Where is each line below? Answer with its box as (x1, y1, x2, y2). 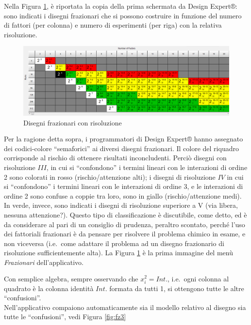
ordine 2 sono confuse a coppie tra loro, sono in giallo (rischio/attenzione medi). (4, 190, 242, 201)
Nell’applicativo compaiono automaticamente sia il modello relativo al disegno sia (4, 302, 246, 312)
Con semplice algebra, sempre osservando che (4, 273, 138, 283)
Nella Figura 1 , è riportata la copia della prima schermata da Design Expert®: (4, 1, 237, 11)
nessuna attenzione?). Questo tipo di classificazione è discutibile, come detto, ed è (4, 209, 247, 219)
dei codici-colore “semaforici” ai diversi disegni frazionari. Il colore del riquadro (4, 143, 239, 153)
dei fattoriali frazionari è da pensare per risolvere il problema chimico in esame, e (4, 229, 246, 239)
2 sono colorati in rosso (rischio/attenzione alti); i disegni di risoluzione (4, 171, 216, 182)
